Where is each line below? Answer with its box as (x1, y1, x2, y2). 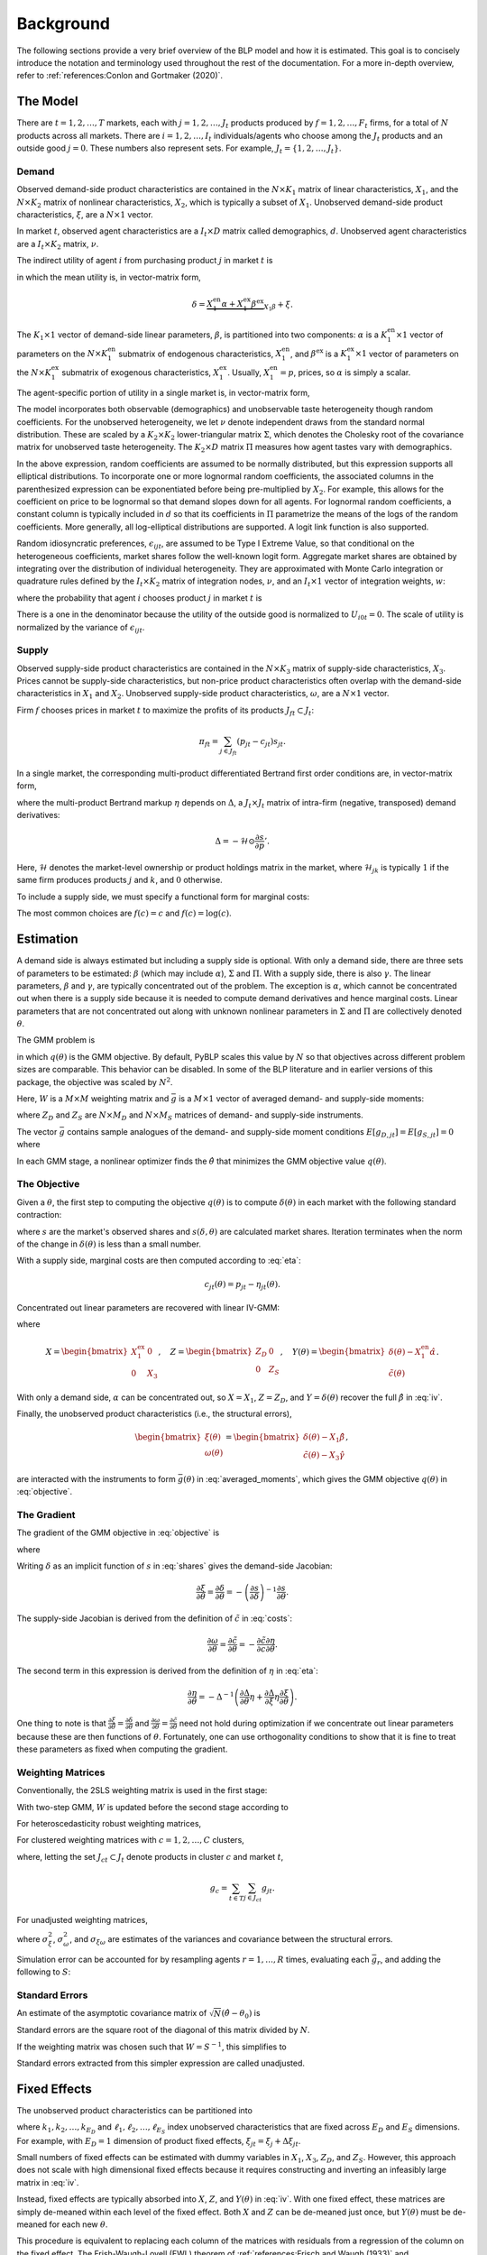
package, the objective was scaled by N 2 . (16, 1076, 173, 1087)
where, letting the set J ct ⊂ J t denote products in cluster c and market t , (16, 1851, 284, 1864)
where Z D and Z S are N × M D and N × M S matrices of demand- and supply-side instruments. (16, 1109, 364, 1123)
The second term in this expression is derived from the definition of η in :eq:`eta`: (16, 1665, 319, 1676)
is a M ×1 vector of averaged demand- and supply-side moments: (179, 1093, 424, 1104)
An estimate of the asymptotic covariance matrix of (16, 2008, 207, 2019)
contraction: (16, 1210, 62, 1220)
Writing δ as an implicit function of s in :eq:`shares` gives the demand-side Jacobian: (16, 1560, 333, 1571)
